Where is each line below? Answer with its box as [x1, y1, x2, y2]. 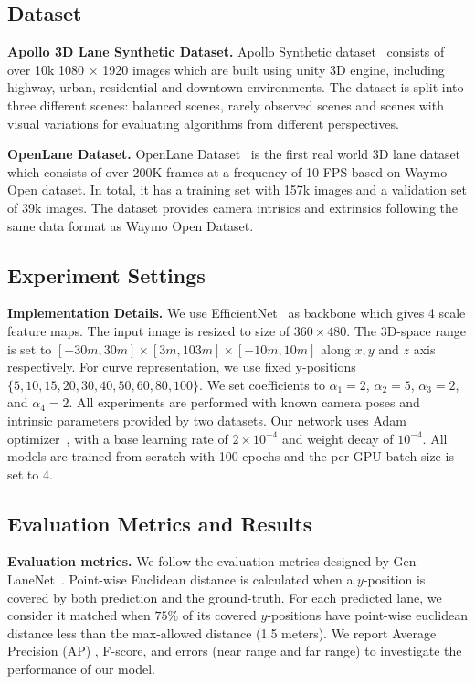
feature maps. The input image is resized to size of [7, 321, 290, 340]
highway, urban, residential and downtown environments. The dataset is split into [7, 78, 464, 97]
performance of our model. [7, 659, 155, 679]
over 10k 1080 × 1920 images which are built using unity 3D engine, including [7, 59, 445, 79]
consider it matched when [7, 605, 151, 625]
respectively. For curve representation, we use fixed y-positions [7, 357, 356, 376]
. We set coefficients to [199, 374, 325, 394]
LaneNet [7, 570, 55, 589]
